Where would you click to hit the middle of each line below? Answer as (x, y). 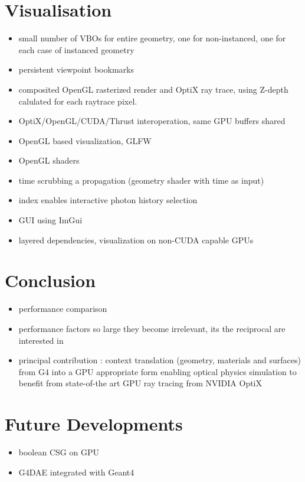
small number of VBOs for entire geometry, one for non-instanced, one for (152, 38)
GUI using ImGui (50, 220)
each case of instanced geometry (76, 49)
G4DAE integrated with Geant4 (76, 472)
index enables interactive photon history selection (108, 200)
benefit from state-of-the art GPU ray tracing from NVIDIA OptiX (140, 383)
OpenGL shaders (49, 160)
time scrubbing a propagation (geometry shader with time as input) (141, 180)
